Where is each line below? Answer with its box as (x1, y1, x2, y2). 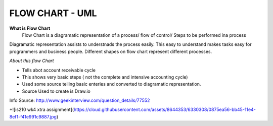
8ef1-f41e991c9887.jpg (9, 113, 57, 119)
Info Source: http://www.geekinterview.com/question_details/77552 (9, 97, 150, 103)
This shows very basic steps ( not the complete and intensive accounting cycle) (22, 74, 188, 80)
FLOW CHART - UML (9, 8, 97, 19)
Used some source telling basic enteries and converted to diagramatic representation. (22, 81, 201, 87)
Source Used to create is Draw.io (22, 88, 90, 94)
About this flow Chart (9, 58, 54, 64)
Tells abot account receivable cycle (22, 67, 96, 73)
